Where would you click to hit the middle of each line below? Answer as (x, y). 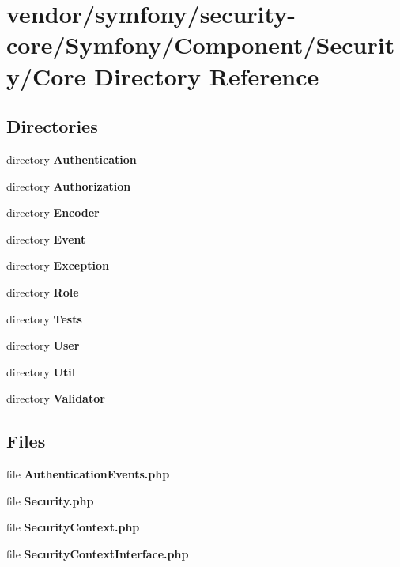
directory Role (43, 291)
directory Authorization (69, 185)
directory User (43, 345)
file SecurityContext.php (73, 527)
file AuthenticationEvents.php (88, 474)
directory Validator (56, 398)
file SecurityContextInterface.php (98, 553)
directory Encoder (53, 212)
